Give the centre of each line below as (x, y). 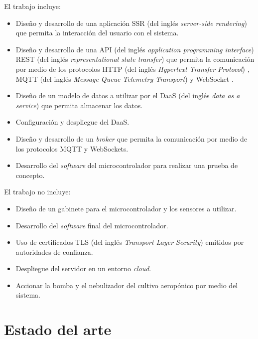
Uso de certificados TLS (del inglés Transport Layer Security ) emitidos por (130, 242)
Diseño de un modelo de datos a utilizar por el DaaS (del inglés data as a (128, 95)
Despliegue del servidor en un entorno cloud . (83, 268)
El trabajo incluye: (32, 6)
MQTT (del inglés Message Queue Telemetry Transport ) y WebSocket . (125, 79)
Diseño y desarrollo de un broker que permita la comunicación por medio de (131, 138)
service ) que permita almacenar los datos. (79, 105)
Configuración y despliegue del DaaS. (72, 122)
